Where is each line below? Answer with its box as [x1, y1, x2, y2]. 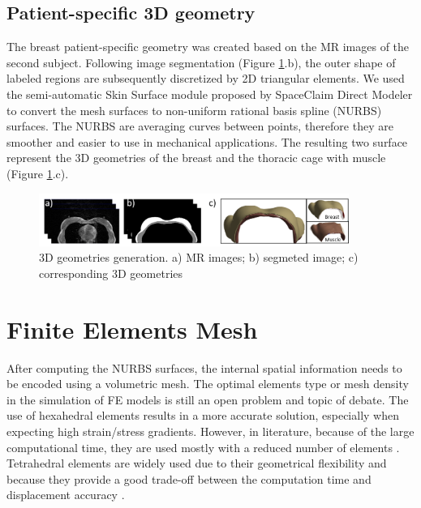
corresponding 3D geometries [39, 264, 183, 281]
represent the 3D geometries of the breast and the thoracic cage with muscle [6, 149, 386, 166]
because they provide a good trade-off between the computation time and [6, 470, 372, 487]
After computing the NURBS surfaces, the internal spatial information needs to [6, 359, 402, 376]
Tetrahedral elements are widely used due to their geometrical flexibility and [6, 455, 387, 472]
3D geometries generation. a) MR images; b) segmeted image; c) [39, 249, 359, 266]
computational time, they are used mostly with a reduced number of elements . [6, 438, 400, 455]
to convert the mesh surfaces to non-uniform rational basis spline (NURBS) [6, 101, 382, 118]
